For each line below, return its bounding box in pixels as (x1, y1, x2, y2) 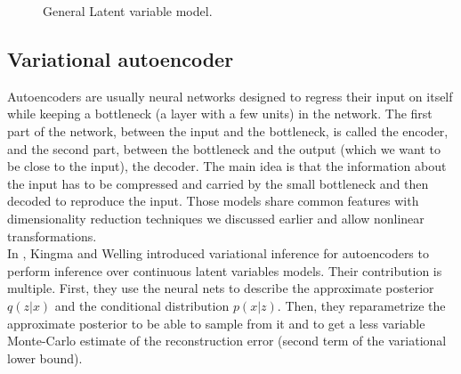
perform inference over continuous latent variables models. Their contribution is (7, 261, 442, 280)
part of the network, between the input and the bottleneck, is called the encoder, (7, 121, 449, 140)
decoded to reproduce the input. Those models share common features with (7, 191, 419, 210)
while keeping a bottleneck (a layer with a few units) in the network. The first (7, 104, 433, 123)
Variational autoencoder (7, 45, 234, 72)
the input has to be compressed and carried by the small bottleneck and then (7, 174, 429, 192)
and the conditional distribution (54, 296, 230, 314)
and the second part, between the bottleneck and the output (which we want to (7, 139, 441, 158)
